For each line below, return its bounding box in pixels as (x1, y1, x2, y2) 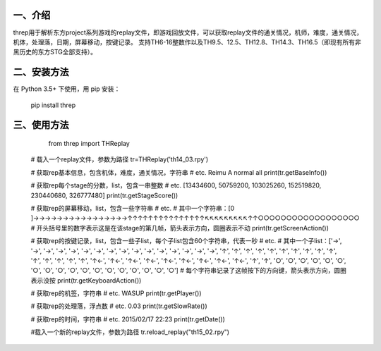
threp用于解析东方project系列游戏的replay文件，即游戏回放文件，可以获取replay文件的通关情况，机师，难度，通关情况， (13, 28, 363, 37)
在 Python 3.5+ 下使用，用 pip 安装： (13, 85, 121, 93)
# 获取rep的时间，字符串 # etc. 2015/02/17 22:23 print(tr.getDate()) (30, 314, 226, 324)
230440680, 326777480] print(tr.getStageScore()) (30, 191, 179, 199)
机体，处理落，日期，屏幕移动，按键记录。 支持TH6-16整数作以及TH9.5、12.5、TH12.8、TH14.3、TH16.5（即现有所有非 (13, 37, 361, 46)
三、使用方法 (13, 119, 69, 131)
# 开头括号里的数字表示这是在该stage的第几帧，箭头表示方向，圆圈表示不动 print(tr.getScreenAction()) (30, 223, 329, 232)
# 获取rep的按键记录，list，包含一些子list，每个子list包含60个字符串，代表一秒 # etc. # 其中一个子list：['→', (30, 237, 342, 245)
